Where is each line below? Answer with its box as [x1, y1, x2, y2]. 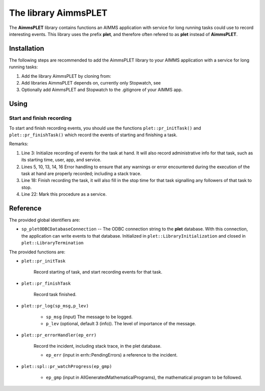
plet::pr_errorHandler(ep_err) [21, 332, 97, 338]
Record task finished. [33, 292, 77, 298]
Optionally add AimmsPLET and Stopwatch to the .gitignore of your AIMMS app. [21, 87, 183, 93]
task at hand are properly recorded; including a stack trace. [21, 170, 142, 177]
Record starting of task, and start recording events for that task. [33, 269, 162, 275]
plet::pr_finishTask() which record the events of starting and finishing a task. [9, 132, 178, 138]
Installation [9, 44, 44, 53]
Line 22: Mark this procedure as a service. [21, 191, 107, 197]
